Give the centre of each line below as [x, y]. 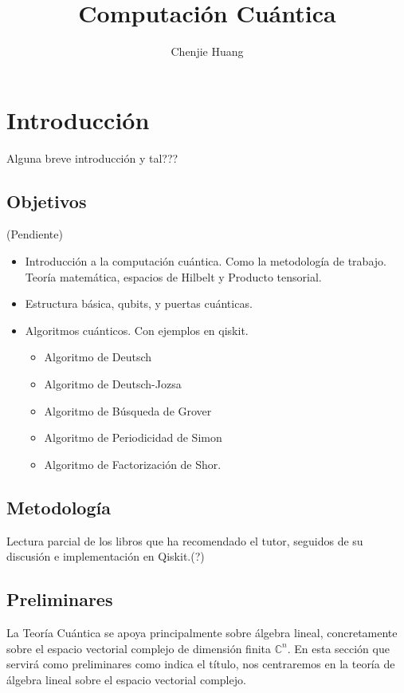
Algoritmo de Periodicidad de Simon [133, 437]
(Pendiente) [35, 234]
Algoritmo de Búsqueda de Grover [128, 410]
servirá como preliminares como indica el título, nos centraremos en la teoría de [201, 664]
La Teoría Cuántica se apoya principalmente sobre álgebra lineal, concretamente [202, 632]
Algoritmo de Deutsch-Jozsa [113, 384]
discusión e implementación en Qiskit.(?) [106, 556]
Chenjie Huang [207, 51]
